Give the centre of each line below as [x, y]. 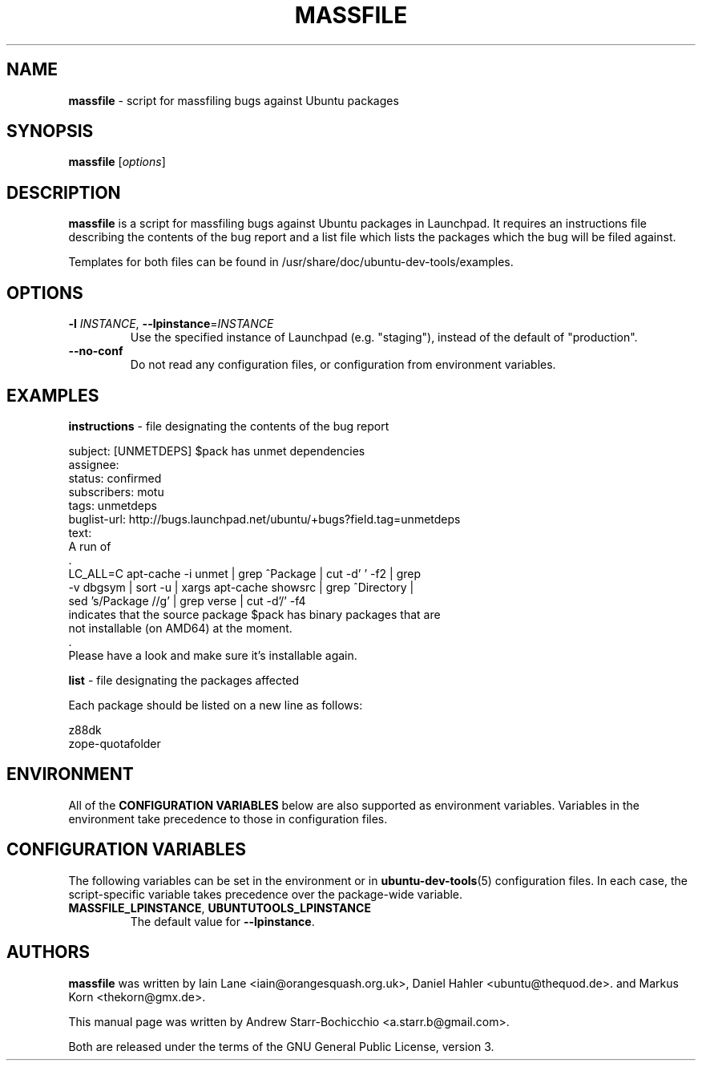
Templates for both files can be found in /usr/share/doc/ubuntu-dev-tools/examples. [291, 262]
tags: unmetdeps [113, 505]
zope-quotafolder [115, 743]
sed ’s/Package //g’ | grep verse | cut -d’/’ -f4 [187, 600]
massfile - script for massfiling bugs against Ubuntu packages [234, 100]
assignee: [94, 464]
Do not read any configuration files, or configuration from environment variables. [343, 365]
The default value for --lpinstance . [222, 921]
